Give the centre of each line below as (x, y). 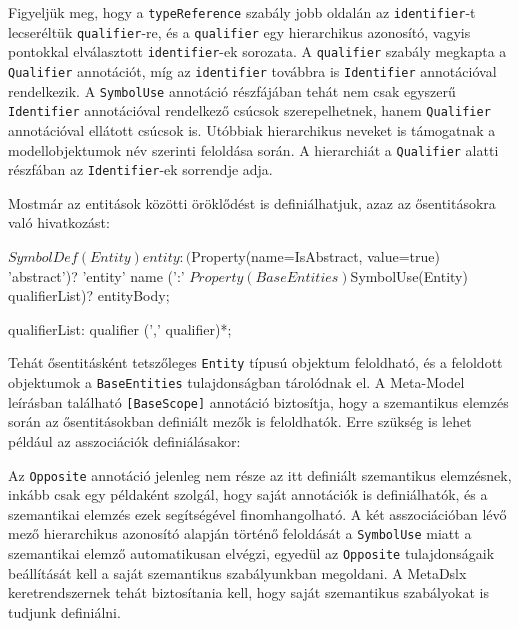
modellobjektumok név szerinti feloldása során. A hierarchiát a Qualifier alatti (253, 149)
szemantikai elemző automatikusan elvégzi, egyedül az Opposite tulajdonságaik (251, 553)
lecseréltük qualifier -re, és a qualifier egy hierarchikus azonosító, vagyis (239, 31)
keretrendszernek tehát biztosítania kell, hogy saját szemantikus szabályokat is (248, 592)
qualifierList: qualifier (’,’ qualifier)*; (120, 328)
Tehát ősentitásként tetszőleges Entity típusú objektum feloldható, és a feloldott (255, 362)
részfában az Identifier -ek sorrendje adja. (140, 169)
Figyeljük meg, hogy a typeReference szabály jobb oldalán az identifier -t (242, 12)
